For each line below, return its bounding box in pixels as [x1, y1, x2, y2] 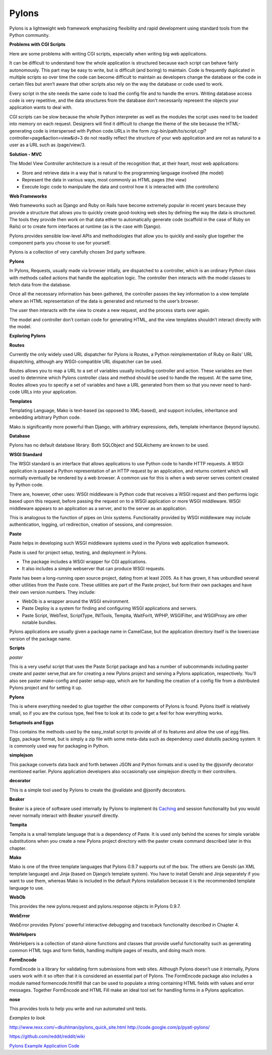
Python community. [9, 32, 50, 38]
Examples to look [9, 1015, 45, 1021]
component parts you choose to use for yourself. [9, 240, 111, 246]
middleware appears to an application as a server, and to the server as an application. [9, 505, 187, 511]
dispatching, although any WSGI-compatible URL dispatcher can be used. [9, 358, 163, 364]
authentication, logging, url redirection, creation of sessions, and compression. [9, 522, 173, 528]
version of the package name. [9, 636, 72, 642]
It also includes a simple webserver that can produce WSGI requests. [22, 566, 166, 572]
